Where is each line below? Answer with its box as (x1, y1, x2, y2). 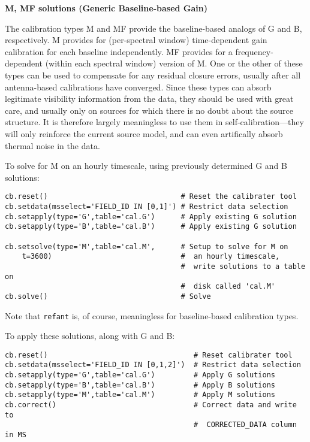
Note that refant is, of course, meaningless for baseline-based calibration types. (5, 309, 299, 322)
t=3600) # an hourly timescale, (22, 252, 280, 261)
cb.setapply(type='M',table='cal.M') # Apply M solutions (5, 390, 276, 399)
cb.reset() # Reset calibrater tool (5, 350, 293, 359)
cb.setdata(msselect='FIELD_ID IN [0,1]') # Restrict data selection (5, 202, 288, 211)
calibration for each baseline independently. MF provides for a (5, 45, 233, 57)
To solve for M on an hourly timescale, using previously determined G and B (5, 159, 287, 172)
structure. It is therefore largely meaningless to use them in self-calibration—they (5, 116, 304, 128)
